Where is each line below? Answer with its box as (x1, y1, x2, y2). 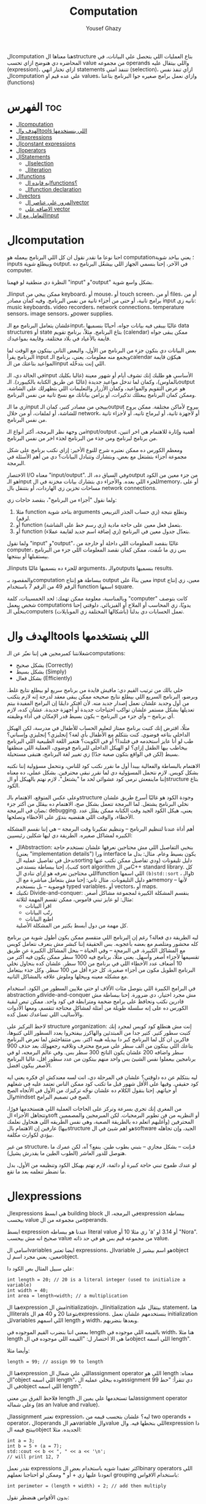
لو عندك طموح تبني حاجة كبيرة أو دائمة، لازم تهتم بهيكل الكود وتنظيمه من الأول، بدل (7, 1161, 197, 1168)
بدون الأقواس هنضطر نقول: (7, 1494, 70, 1501)
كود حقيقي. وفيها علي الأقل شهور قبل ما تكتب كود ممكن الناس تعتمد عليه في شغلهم (7, 1080, 199, 1087)
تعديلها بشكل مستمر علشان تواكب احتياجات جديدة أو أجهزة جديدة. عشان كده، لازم (7, 705, 195, 713)
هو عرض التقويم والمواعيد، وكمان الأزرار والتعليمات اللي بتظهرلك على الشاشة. (7, 385, 186, 392)
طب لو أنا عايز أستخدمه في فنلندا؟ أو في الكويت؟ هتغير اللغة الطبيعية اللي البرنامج (7, 737, 194, 745)
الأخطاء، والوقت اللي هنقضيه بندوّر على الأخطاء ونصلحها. (7, 813, 135, 820)
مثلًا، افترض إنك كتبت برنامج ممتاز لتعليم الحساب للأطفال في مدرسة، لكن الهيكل (7, 724, 190, 731)
